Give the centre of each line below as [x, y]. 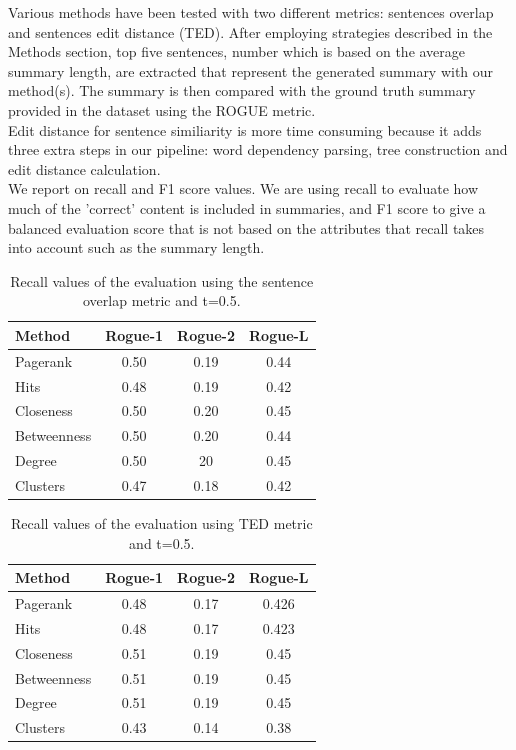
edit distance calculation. [84, 168]
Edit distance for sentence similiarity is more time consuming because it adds [245, 129]
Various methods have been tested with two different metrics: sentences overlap [251, 12]
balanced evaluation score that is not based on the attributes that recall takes [246, 227]
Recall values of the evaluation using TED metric [161, 523]
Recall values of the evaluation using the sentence [162, 280]
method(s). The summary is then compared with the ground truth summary [242, 90]
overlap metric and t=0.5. [161, 300]
